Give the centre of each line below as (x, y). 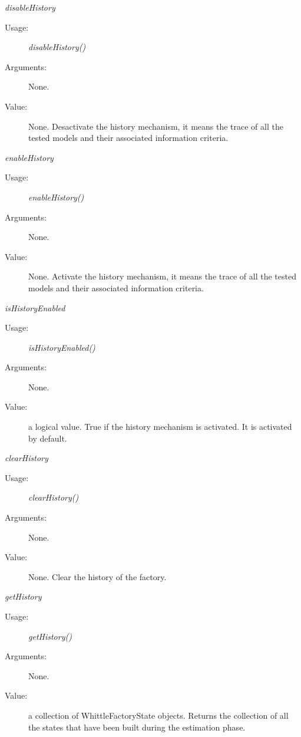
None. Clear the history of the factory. (97, 576)
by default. (48, 438)
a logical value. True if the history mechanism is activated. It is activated (160, 427)
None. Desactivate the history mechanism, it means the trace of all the (156, 126)
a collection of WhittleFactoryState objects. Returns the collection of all (158, 715)
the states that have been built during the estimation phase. (137, 727)
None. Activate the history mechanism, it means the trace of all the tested (162, 276)
